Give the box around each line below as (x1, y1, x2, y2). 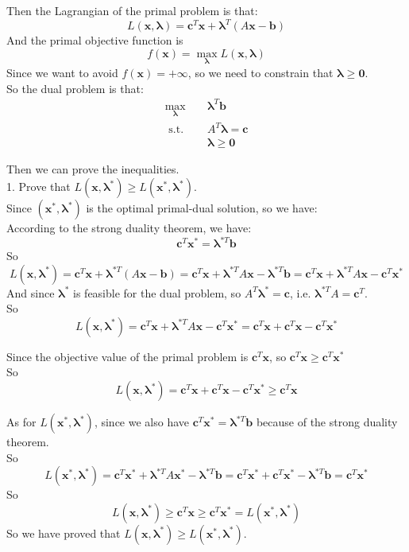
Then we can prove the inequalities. (6, 161, 179, 177)
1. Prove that (6, 178, 71, 194)
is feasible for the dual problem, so (73, 284, 241, 301)
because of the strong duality (256, 414, 398, 430)
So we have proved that (6, 524, 121, 541)
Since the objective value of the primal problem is (6, 348, 249, 364)
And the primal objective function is (6, 32, 183, 49)
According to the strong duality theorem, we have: (6, 220, 252, 235)
